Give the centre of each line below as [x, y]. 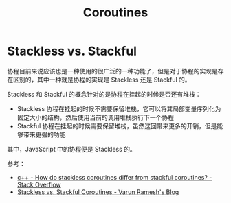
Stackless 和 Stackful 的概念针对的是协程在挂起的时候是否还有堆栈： [104, 94]
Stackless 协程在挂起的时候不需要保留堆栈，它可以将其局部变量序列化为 [119, 108]
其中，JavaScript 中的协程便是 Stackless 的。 [71, 149]
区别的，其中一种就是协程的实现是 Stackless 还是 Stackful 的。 [102, 80]
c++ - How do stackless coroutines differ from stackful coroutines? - [114, 177]
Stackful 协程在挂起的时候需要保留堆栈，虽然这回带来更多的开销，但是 [117, 126]
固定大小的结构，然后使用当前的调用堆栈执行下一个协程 [95, 117]
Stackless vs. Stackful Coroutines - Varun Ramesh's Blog [98, 192]
